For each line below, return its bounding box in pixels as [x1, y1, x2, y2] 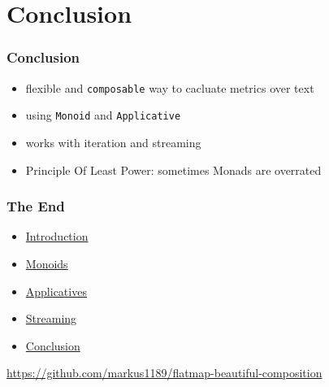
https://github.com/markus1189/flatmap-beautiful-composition [6, 364, 323, 381]
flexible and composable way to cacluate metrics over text [25, 79, 314, 96]
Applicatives [25, 282, 87, 299]
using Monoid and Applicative [25, 107, 181, 124]
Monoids [25, 254, 68, 272]
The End [6, 196, 65, 216]
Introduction [25, 228, 89, 245]
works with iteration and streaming [25, 133, 201, 150]
